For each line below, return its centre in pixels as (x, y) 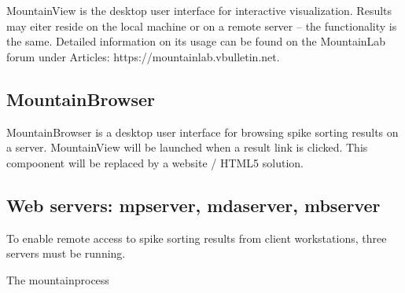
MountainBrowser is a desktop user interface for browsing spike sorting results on (202, 132)
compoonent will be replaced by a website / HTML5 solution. (155, 162)
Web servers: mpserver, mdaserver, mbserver (193, 205)
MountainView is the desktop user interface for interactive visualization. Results (199, 10)
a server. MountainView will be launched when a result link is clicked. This (187, 147)
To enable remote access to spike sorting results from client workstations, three (197, 238)
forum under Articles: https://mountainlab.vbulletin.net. (143, 56)
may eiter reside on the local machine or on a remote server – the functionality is (202, 26)
